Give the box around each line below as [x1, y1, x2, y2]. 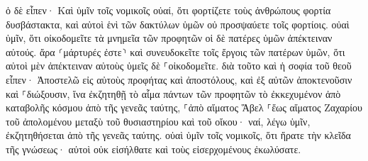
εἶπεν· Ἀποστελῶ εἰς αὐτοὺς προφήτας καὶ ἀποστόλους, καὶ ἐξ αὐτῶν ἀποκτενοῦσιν [6, 72, 352, 87]
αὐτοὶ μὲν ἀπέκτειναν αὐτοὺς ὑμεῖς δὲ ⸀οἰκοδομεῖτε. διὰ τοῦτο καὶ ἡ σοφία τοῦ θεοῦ [6, 58, 352, 73]
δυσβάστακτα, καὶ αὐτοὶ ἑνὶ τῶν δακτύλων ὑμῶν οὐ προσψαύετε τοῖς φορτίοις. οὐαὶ [6, 16, 350, 31]
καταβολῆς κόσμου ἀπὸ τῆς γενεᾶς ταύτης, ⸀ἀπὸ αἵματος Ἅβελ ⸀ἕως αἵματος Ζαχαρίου [6, 100, 363, 115]
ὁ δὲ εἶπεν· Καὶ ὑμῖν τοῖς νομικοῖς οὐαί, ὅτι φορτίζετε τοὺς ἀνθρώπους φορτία [6, 3, 331, 17]
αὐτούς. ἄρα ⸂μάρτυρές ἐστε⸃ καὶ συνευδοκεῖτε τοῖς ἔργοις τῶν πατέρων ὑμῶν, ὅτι [6, 44, 345, 59]
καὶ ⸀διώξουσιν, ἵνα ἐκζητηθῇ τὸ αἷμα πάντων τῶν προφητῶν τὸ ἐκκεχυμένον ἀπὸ [6, 86, 341, 101]
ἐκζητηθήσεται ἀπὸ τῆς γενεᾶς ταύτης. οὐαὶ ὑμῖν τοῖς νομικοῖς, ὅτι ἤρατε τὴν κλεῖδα [6, 128, 351, 143]
